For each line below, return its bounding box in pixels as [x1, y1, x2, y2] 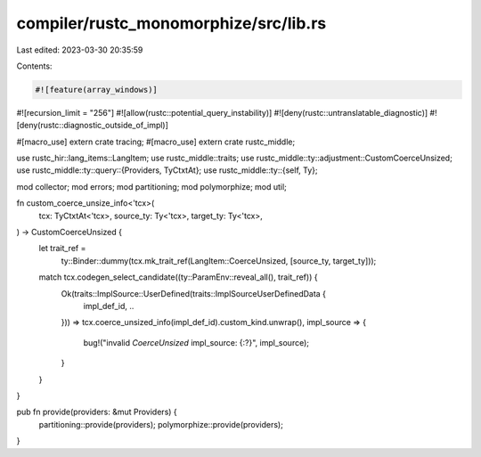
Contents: [16, 61, 53, 71]
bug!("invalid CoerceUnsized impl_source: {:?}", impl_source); [83, 337, 310, 347]
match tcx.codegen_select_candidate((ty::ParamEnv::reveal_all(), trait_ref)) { [38, 272, 318, 282]
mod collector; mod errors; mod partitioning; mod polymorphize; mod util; [16, 181, 287, 192]
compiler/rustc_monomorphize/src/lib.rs [16, 13, 327, 33]
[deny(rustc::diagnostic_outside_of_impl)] [16, 120, 169, 131]
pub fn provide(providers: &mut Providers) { [16, 406, 177, 418]
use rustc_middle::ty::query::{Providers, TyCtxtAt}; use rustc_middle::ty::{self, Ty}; [16, 165, 318, 175]
